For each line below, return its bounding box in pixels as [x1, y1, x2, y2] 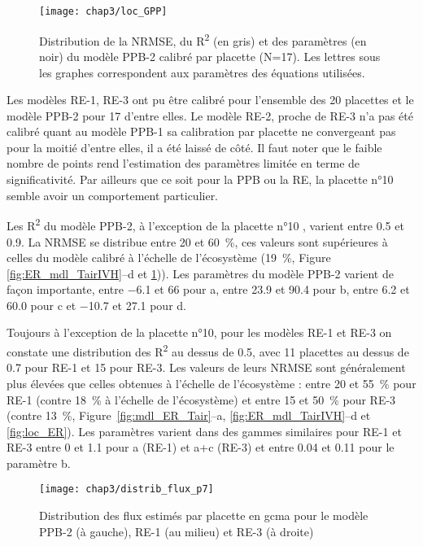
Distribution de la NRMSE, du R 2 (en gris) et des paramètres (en [39, 29, 367, 49]
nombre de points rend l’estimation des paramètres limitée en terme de [7, 155, 360, 172]
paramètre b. [7, 454, 71, 471]
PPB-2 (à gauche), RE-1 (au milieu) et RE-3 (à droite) [39, 522, 314, 539]
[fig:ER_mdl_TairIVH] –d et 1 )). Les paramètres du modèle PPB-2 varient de [7, 264, 394, 282]
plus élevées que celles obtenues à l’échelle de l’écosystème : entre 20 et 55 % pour [7, 374, 416, 391]
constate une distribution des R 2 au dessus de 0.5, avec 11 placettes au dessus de [7, 341, 409, 360]
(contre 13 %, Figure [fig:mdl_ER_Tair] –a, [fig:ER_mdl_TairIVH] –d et [7, 407, 371, 424]
